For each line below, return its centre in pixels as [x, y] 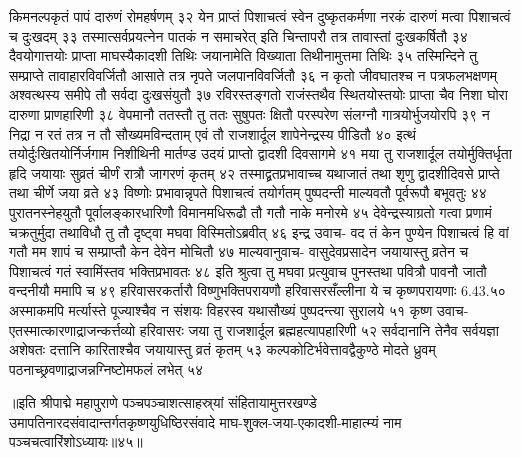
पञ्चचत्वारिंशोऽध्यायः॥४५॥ [76, 441]
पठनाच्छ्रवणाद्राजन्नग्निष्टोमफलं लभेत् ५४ [106, 368]
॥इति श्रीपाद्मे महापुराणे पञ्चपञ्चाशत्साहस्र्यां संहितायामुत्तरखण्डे [163, 402]
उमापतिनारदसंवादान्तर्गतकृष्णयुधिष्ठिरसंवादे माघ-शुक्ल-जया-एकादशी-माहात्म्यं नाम [205, 421]
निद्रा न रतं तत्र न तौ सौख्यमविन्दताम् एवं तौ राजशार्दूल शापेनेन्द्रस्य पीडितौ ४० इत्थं [213, 133]
